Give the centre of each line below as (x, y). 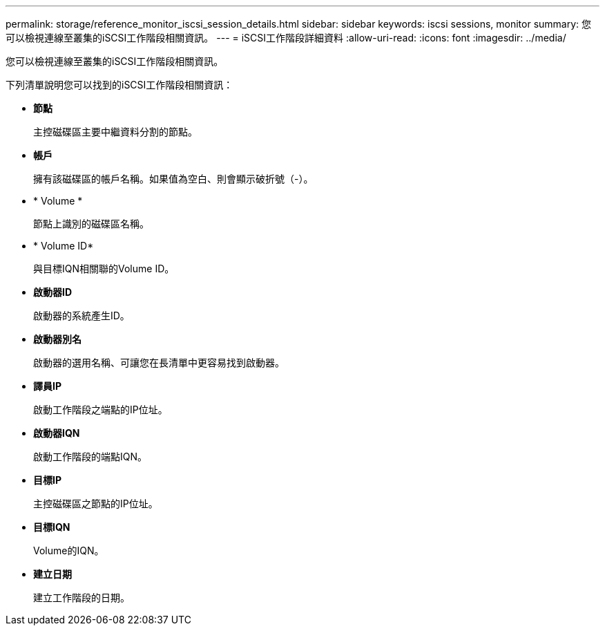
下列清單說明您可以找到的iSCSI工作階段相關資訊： (119, 85)
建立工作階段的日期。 (81, 597)
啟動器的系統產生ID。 (81, 315)
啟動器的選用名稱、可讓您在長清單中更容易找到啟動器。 (159, 362)
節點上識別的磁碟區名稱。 (91, 224)
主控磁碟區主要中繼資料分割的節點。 (115, 132)
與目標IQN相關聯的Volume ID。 (104, 269)
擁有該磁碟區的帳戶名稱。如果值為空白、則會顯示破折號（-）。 (173, 179)
